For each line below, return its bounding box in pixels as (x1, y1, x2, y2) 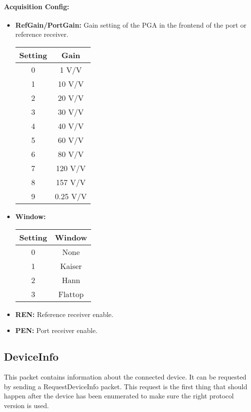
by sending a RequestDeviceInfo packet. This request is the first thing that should (4, 381, 248, 391)
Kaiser (60, 260, 82, 271)
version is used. (4, 400, 49, 410)
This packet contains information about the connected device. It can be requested (4, 371, 247, 381)
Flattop (58, 288, 84, 300)
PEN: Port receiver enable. (15, 325, 98, 335)
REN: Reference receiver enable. (15, 309, 113, 319)
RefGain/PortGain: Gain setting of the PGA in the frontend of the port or (15, 19, 247, 30)
